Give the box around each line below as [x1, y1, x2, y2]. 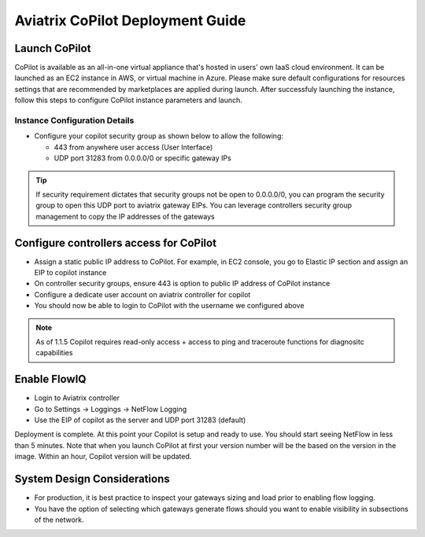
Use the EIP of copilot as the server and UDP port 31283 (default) [34, 415, 246, 425]
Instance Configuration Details [14, 115, 135, 126]
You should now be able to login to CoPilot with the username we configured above [34, 301, 305, 311]
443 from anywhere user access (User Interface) [54, 142, 213, 152]
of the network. [34, 515, 84, 524]
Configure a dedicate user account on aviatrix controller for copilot [34, 289, 251, 299]
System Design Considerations [14, 473, 170, 486]
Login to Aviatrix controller [34, 393, 120, 403]
